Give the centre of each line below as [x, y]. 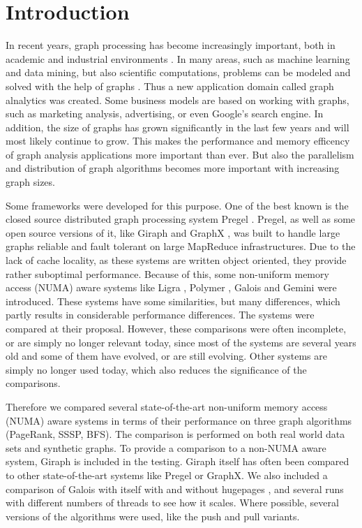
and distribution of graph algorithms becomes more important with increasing [173, 168]
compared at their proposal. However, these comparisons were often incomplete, [176, 328]
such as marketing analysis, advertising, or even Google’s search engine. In [165, 113]
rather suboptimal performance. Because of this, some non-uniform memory [167, 273]
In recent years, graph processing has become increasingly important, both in [171, 45]
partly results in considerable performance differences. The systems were [160, 315]
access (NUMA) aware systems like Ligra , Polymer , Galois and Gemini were [171, 287]
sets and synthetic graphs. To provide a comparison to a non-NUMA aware [166, 447]
